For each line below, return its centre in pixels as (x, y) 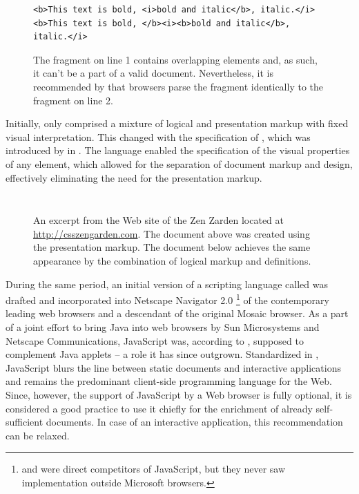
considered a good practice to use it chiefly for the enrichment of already (159, 408)
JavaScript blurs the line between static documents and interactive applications (173, 367)
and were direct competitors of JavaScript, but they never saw (154, 469)
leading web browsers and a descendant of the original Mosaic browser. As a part (177, 313)
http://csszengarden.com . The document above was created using (172, 233)
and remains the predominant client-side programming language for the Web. (169, 381)
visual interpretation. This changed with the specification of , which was (158, 136)
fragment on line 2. (73, 100)
